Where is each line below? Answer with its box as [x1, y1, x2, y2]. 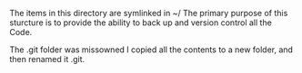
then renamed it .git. [9, 54, 86, 64]
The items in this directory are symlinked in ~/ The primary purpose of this [9, 8, 288, 18]
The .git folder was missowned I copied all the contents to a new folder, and [9, 44, 294, 55]
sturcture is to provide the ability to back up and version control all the [9, 17, 273, 28]
